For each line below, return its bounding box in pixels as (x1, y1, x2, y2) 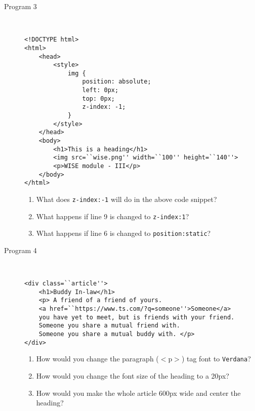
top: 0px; (82, 95, 115, 102)
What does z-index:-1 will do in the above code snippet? (36, 194, 217, 204)
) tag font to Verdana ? (181, 353, 251, 364)
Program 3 (4, 1, 37, 11)
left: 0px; (82, 87, 119, 94)
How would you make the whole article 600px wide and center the (36, 387, 241, 398)
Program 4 (4, 244, 37, 255)
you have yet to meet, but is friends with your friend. (38, 313, 235, 321)
